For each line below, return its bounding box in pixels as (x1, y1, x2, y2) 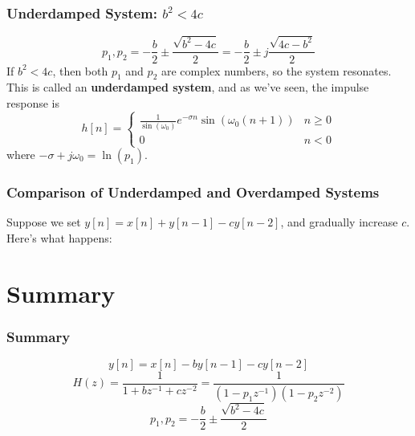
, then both (52, 62, 108, 79)
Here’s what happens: (6, 229, 112, 246)
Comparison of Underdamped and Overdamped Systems (6, 181, 380, 202)
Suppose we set (6, 214, 81, 230)
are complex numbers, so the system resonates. (161, 62, 392, 79)
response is (6, 94, 59, 111)
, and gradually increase (280, 214, 398, 230)
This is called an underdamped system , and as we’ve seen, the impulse (6, 79, 369, 96)
